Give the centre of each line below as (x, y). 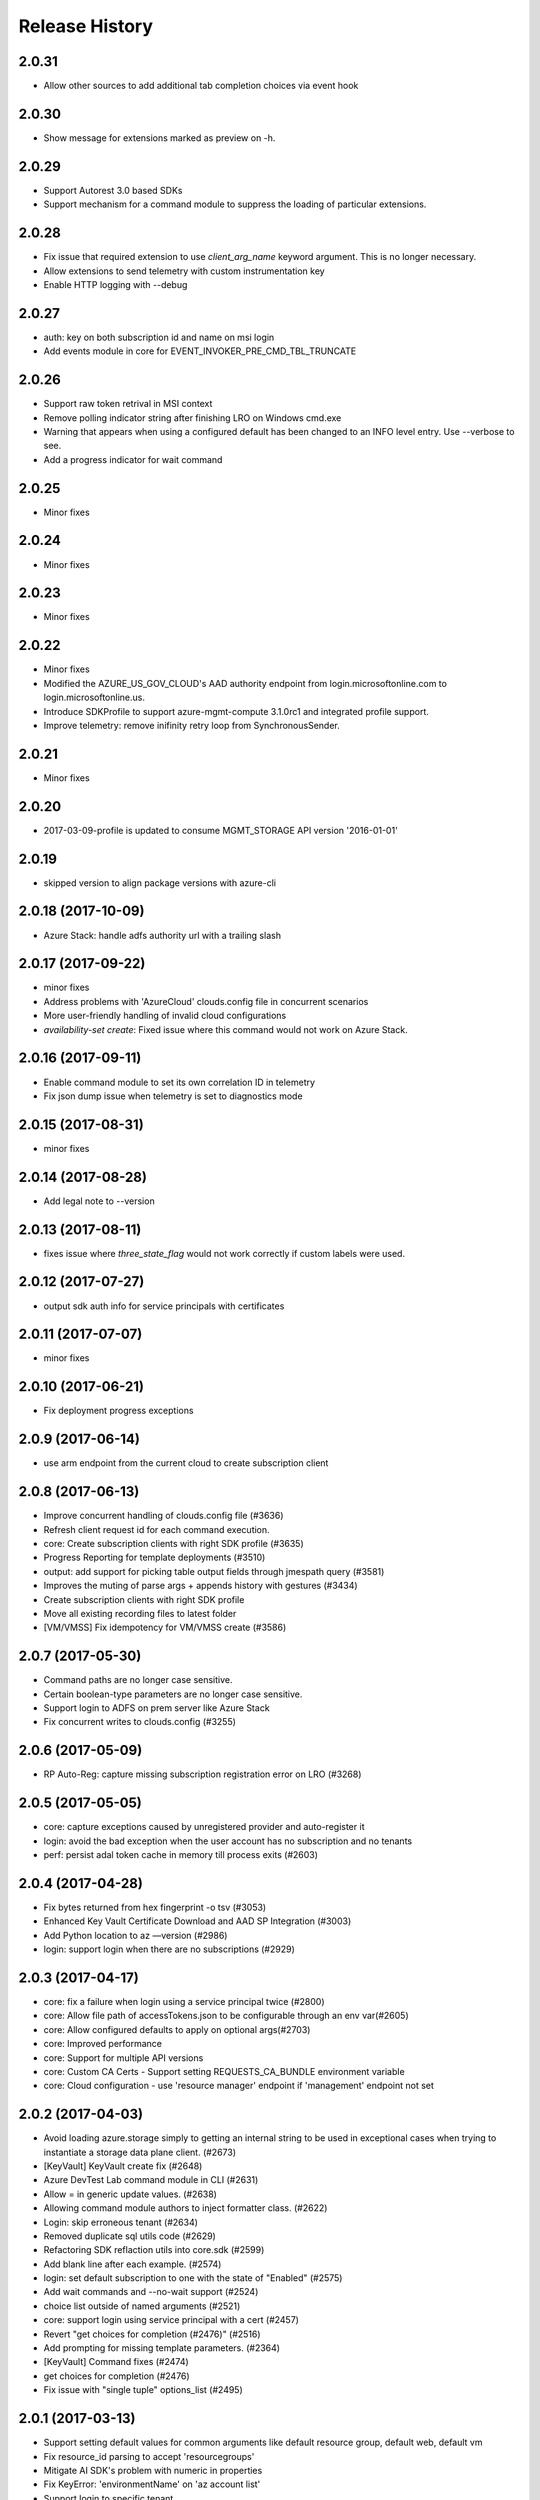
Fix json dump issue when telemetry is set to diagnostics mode (173, 1096)
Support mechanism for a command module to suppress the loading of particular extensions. (235, 204)
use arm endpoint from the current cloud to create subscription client (186, 1463)
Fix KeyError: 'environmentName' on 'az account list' (152, 2484)
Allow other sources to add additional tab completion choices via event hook (201, 86)
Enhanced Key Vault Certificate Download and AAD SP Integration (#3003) (197, 1921)
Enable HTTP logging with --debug (115, 284)
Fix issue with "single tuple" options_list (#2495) (143, 2390)
